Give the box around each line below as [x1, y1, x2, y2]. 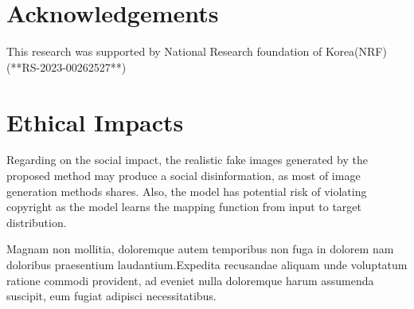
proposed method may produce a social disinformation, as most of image [6, 167, 361, 184]
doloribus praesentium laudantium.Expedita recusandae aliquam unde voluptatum [6, 256, 408, 272]
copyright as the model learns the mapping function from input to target [6, 198, 362, 215]
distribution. [6, 213, 67, 230]
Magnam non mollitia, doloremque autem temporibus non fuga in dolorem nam [6, 241, 394, 257]
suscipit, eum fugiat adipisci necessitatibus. [6, 287, 217, 304]
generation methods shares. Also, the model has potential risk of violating [6, 182, 367, 199]
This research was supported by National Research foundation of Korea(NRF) [6, 43, 387, 60]
